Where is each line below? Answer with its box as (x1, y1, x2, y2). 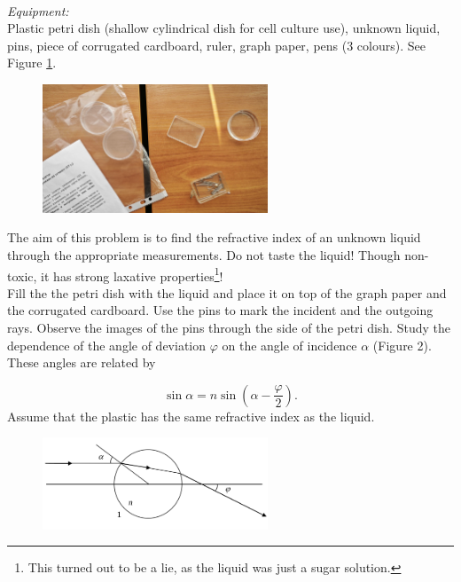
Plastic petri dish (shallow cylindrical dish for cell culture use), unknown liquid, (7, 19, 441, 37)
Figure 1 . (7, 53, 57, 72)
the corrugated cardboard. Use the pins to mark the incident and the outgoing (7, 301, 434, 319)
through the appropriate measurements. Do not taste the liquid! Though (7, 245, 401, 263)
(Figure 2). (372, 335, 432, 354)
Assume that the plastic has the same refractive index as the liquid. (7, 406, 375, 425)
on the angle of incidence (222, 335, 357, 354)
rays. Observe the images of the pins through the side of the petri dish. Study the (7, 319, 450, 337)
